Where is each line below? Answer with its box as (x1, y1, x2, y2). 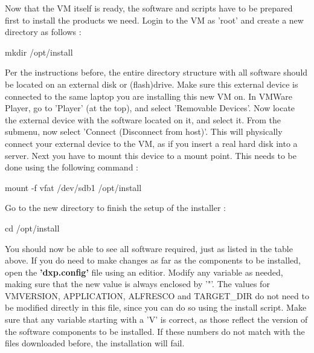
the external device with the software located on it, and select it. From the (5, 113, 281, 126)
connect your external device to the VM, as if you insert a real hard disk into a (5, 137, 298, 149)
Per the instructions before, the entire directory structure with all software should (5, 66, 308, 79)
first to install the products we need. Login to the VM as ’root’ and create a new (5, 13, 304, 26)
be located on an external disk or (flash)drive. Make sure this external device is (5, 77, 298, 90)
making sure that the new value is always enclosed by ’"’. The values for (5, 277, 270, 290)
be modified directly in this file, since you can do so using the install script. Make (5, 301, 307, 314)
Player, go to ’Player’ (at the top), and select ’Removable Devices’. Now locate (5, 102, 295, 114)
